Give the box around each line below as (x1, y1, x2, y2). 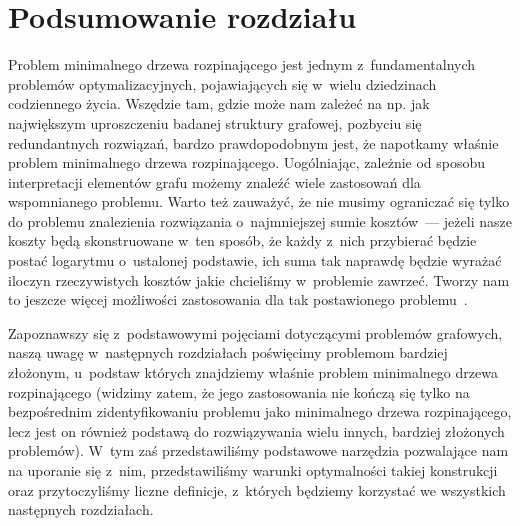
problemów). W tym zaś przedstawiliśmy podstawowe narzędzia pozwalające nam (8, 440, 509, 461)
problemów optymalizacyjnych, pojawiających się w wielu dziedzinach (8, 73, 437, 94)
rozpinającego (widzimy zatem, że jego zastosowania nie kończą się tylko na (8, 381, 470, 402)
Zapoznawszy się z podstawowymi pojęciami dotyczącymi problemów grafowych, (8, 322, 503, 343)
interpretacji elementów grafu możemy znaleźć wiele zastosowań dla (8, 171, 421, 192)
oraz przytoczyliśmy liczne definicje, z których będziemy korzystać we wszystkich (8, 479, 506, 500)
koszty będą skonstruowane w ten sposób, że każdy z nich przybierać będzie (8, 230, 477, 251)
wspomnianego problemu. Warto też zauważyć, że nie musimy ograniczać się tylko (8, 191, 510, 212)
